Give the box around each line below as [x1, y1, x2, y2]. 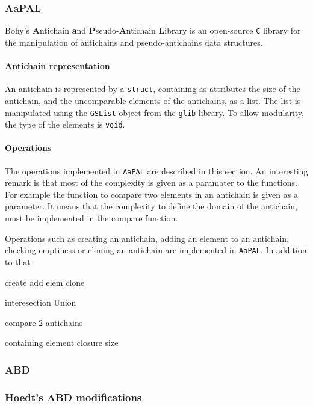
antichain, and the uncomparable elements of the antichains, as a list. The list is [5, 94, 301, 106]
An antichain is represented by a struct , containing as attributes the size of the [5, 82, 300, 95]
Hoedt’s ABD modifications [5, 389, 142, 404]
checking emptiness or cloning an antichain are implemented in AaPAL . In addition [5, 244, 307, 256]
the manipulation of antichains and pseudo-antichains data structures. [5, 35, 263, 48]
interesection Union [5, 296, 76, 309]
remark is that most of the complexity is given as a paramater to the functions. [5, 176, 297, 189]
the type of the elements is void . [5, 118, 125, 131]
